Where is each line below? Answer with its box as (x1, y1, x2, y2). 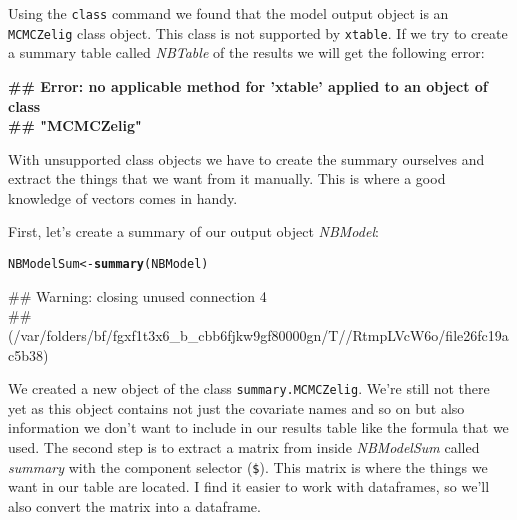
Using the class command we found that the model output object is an (8, 3, 449, 23)
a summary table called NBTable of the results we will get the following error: (8, 42, 485, 63)
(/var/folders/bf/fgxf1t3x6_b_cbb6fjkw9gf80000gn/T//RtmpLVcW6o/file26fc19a (8, 324, 509, 345)
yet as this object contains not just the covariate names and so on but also (8, 397, 465, 418)
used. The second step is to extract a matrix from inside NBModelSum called (8, 436, 480, 457)
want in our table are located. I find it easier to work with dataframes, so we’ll (8, 476, 490, 497)
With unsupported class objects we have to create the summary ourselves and (8, 148, 485, 169)
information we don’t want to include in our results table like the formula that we (8, 417, 509, 438)
